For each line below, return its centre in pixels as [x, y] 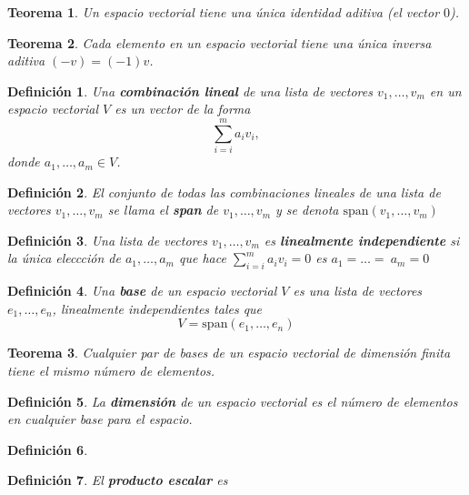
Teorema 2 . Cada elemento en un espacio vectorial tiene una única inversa [220, 42]
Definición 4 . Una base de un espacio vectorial [142, 291]
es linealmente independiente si [362, 240]
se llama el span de [163, 210]
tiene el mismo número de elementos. [111, 371]
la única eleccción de [64, 258]
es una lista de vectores [358, 291]
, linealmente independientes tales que [157, 308]
